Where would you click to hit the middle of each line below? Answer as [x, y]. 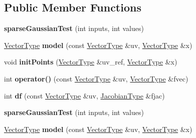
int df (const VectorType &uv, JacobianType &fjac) [84, 95]
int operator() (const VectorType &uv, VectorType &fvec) [96, 78]
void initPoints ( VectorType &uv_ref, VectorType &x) [91, 62]
